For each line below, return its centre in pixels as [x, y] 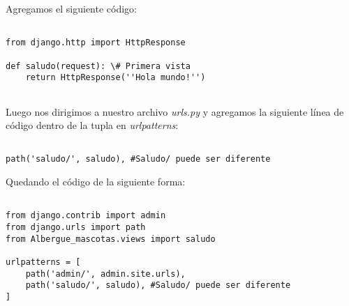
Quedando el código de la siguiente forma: [96, 182]
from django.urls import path [76, 227]
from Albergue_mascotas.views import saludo [111, 239]
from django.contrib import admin [86, 216]
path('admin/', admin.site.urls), [105, 274]
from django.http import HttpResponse [96, 43]
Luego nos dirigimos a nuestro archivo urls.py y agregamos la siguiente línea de [175, 111]
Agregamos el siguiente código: [72, 8]
